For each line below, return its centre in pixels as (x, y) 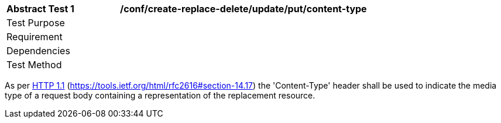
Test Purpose (36, 23)
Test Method (34, 65)
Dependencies (38, 51)
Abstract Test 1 (40, 9)
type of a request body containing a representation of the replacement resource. (160, 95)
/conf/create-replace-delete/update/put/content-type (243, 9)
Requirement (35, 37)
